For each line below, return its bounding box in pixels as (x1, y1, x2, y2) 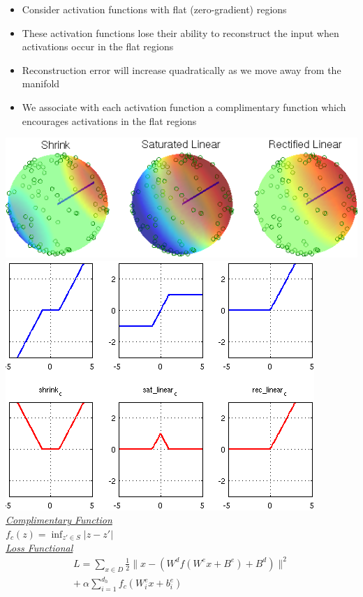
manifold (22, 76, 60, 91)
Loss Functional (6, 540, 73, 554)
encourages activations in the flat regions (22, 113, 197, 128)
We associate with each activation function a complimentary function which (22, 99, 346, 114)
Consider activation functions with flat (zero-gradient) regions (22, 2, 287, 16)
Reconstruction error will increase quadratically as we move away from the (22, 62, 341, 77)
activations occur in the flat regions (22, 39, 174, 54)
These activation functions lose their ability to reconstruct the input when (22, 25, 339, 40)
